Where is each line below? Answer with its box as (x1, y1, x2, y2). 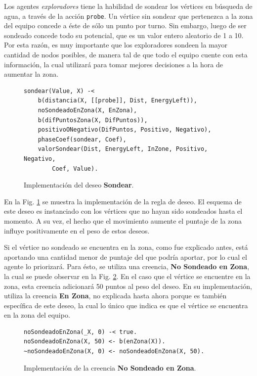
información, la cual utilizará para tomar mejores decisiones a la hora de (4, 59, 223, 69)
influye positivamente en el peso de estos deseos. (4, 225, 150, 235)
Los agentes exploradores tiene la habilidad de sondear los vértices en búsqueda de (4, 1, 253, 11)
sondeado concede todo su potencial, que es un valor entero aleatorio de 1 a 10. (4, 30, 244, 40)
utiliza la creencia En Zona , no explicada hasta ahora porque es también (4, 290, 227, 301)
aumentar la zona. (4, 69, 59, 79)
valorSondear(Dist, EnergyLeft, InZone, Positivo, (38, 145, 208, 153)
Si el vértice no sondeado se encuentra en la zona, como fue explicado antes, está (4, 242, 248, 252)
